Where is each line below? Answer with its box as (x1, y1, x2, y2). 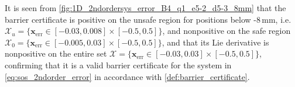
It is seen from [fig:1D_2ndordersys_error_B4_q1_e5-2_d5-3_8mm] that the (5, 2, 286, 13)
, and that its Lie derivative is (162, 36, 269, 48)
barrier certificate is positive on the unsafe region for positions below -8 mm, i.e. (5, 13, 291, 25)
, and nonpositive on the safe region (162, 25, 291, 37)
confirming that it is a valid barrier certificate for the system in (5, 58, 232, 71)
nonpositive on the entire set (5, 47, 107, 60)
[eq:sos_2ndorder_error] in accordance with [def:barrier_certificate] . (5, 70, 250, 82)
